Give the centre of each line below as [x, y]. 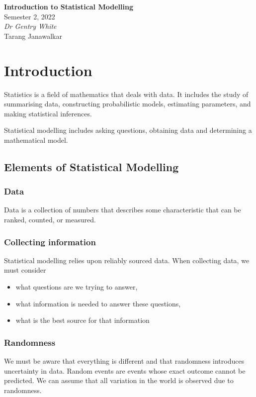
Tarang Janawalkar [33, 36]
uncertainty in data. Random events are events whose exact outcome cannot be [125, 370]
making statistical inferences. [48, 113]
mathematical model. [36, 140]
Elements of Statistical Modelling [91, 166]
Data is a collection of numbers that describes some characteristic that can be [123, 210]
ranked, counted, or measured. [50, 220]
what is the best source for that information [83, 320]
